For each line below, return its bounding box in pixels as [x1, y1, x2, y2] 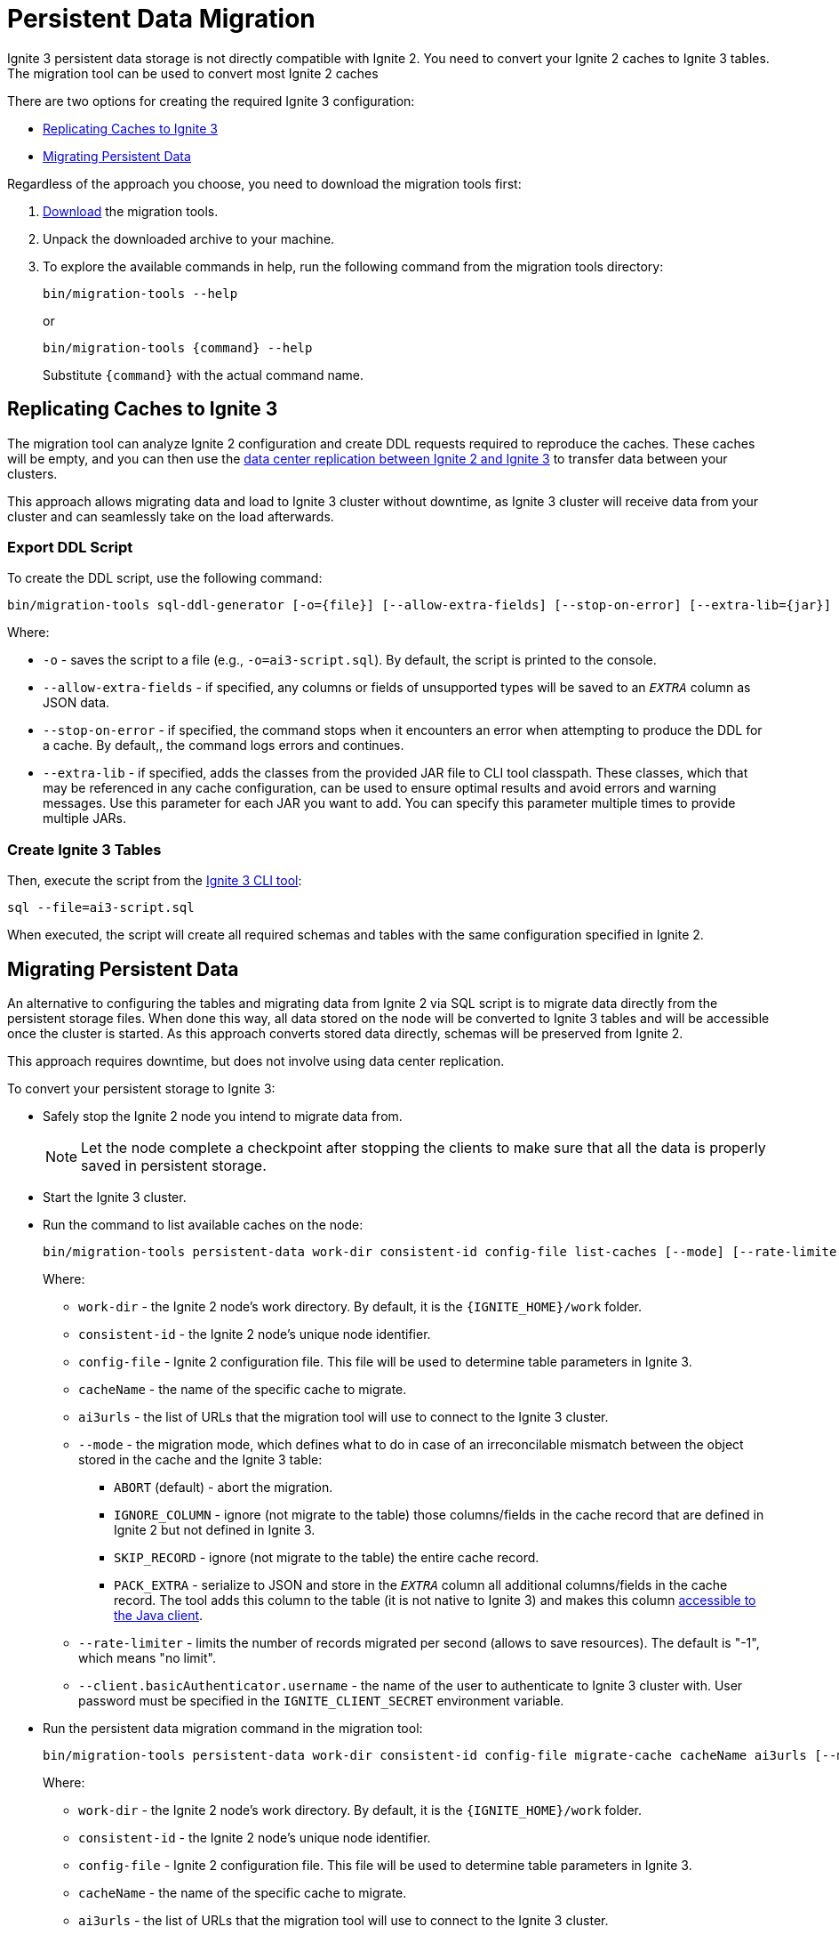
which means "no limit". [78, 1649, 216, 1665]
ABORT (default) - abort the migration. [114, 1479, 333, 1495]
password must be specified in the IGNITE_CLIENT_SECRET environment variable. [78, 1692, 564, 1708]
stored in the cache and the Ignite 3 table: [78, 1451, 323, 1467]
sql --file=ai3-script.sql [7, 900, 195, 915]
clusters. [7, 465, 58, 481]
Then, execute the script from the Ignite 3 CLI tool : [7, 873, 302, 889]
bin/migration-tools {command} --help [43, 340, 313, 355]
